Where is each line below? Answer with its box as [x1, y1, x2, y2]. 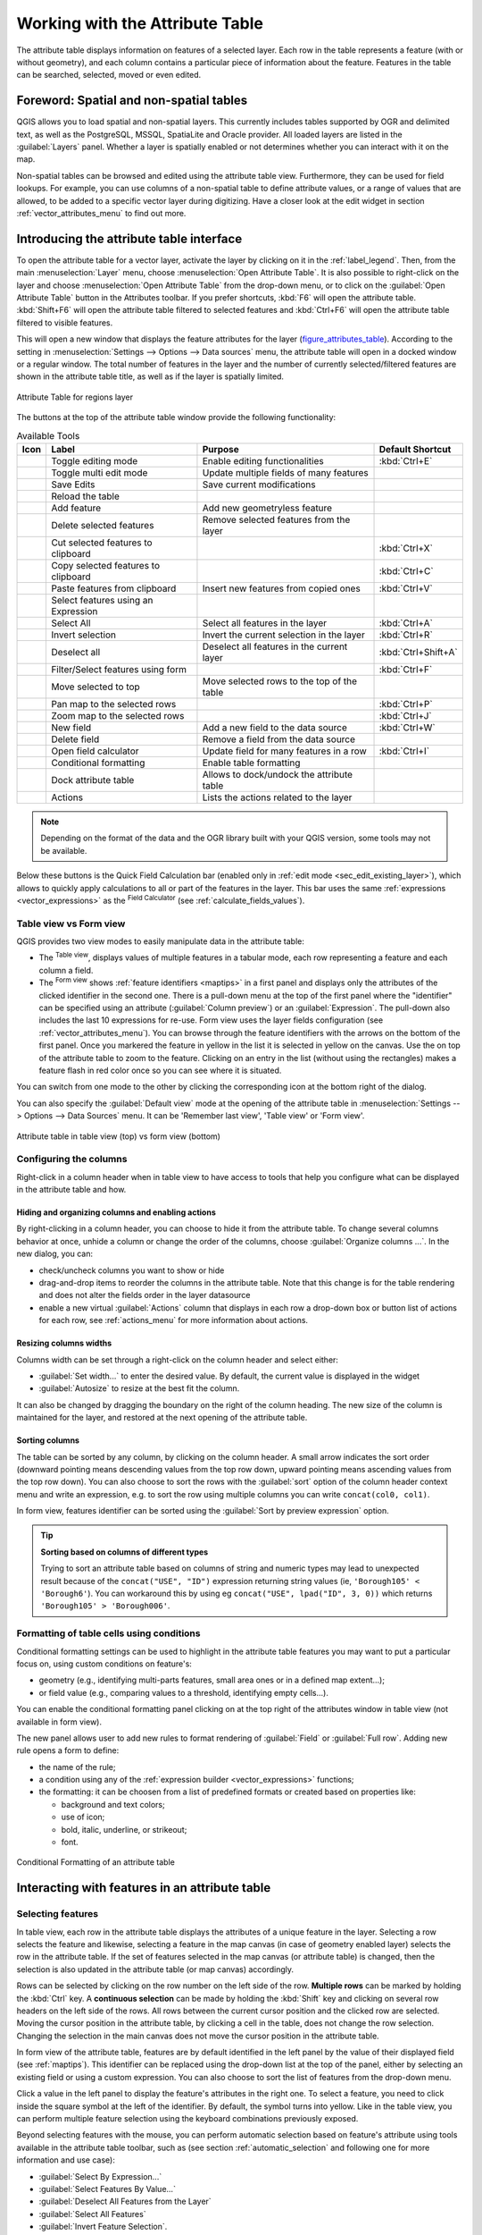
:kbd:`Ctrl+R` [378, 628, 433, 641]
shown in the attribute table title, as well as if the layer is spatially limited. [16, 371, 285, 382]
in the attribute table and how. [16, 1185, 127, 1195]
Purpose [202, 443, 240, 455]
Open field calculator [50, 745, 139, 757]
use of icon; [61, 1811, 105, 1823]
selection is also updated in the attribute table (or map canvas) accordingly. [16, 1963, 295, 1975]
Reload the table [50, 490, 120, 502]
